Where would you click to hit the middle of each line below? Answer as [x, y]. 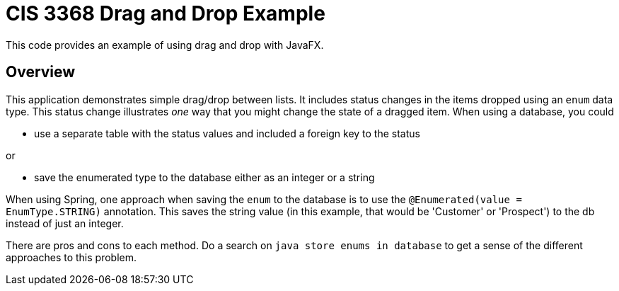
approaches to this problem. [71, 257]
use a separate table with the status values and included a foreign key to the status [227, 133]
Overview [41, 72]
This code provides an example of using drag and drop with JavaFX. [165, 45]
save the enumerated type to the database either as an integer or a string [204, 177]
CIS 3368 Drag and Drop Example [166, 13]
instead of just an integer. [65, 223]
